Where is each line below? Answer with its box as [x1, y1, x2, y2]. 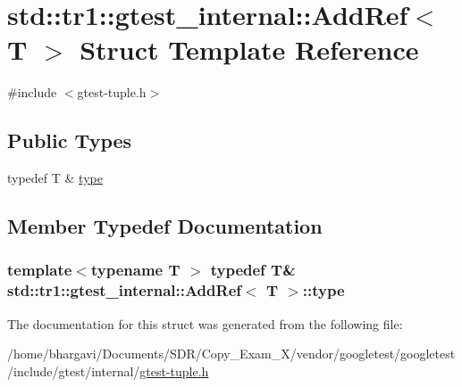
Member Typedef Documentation [7, 212, 323, 240]
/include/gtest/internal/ [7, 361, 140, 380]
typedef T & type [7, 169, 103, 187]
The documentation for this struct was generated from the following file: [7, 314, 403, 333]
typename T [90, 259, 181, 281]
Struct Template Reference [80, 31, 419, 68]
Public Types [7, 127, 132, 154]
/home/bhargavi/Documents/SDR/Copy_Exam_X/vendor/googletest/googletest [7, 344, 456, 363]
